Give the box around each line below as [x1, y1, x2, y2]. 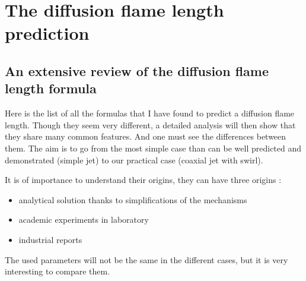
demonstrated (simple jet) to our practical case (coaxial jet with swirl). [5, 153, 263, 166]
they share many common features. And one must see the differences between [5, 130, 286, 143]
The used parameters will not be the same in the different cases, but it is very [5, 253, 288, 266]
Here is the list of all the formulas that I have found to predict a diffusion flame [5, 107, 295, 119]
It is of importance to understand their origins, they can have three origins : [5, 173, 282, 186]
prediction [5, 21, 90, 45]
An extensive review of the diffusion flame [5, 61, 269, 80]
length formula [5, 79, 97, 97]
